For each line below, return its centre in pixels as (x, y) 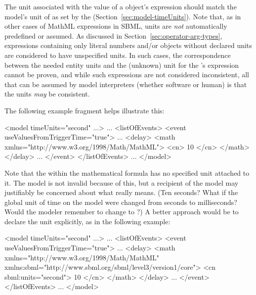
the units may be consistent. (47, 94)
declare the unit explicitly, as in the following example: (87, 221)
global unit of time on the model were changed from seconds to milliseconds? (121, 202)
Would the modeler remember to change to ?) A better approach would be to (122, 212)
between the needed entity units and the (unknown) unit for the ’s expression (122, 65)
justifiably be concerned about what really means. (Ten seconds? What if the (121, 192)
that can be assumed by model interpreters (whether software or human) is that (126, 84)
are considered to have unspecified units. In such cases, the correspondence (118, 55)
